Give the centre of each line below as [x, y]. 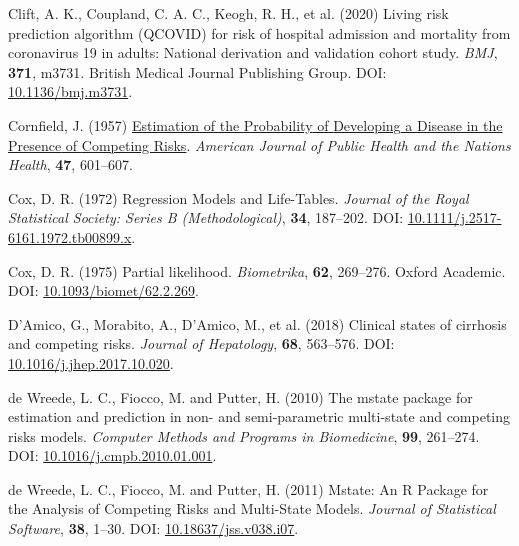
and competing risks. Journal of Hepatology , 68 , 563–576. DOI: [201, 343]
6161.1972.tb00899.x [70, 236]
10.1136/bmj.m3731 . [70, 91]
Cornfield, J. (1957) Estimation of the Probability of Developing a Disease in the [255, 124]
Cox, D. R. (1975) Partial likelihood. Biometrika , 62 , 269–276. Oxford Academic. [257, 270]
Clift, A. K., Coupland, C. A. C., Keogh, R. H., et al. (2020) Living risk [228, 13]
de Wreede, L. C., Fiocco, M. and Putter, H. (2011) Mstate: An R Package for [248, 488]
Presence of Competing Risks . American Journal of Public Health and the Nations [259, 144]
